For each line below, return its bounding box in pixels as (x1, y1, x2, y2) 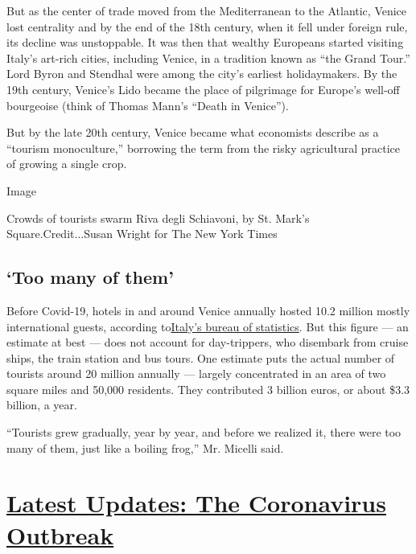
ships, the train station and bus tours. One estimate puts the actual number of (6, 349, 395, 366)
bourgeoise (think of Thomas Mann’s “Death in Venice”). (6, 96, 289, 113)
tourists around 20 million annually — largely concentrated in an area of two (6, 365, 386, 382)
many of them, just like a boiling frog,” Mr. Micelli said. (6, 439, 284, 456)
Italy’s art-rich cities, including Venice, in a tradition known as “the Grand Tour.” (6, 49, 410, 66)
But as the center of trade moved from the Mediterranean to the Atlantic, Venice (6, 2, 407, 18)
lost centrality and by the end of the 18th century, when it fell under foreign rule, (6, 18, 408, 35)
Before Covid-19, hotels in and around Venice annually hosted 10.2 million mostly (6, 302, 410, 318)
